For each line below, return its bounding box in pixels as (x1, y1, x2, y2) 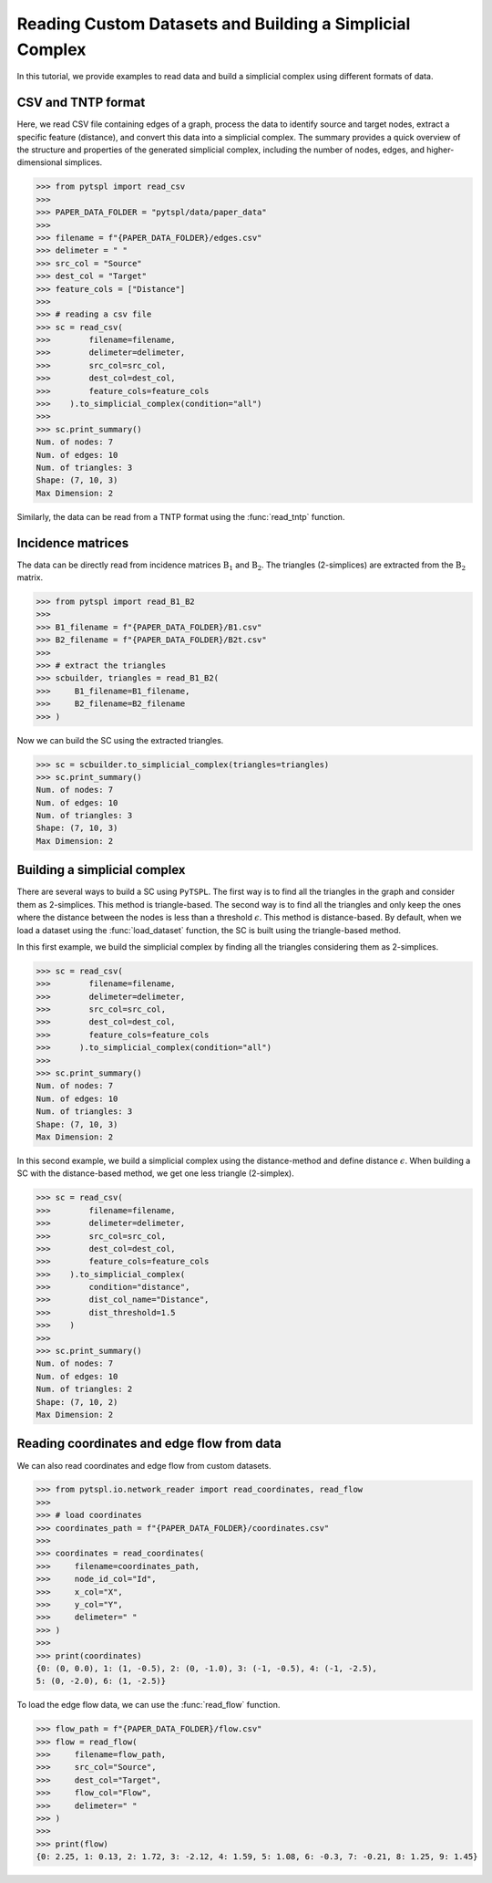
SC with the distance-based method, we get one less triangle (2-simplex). (16, 1168, 295, 1179)
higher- (426, 144, 455, 155)
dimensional (16, 157, 63, 168)
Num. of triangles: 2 (36, 1384, 133, 1395)
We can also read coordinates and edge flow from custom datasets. (16, 1460, 272, 1471)
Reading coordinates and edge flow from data (16, 1436, 282, 1451)
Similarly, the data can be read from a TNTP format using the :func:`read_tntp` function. (16, 511, 345, 522)
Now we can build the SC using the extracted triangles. (16, 734, 224, 745)
